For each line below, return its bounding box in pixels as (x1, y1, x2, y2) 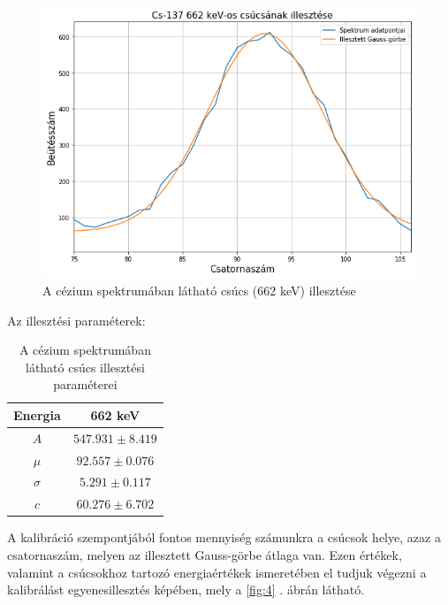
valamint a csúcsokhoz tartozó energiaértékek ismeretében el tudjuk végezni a (7, 563, 427, 581)
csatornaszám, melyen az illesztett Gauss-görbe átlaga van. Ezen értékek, (7, 545, 402, 563)
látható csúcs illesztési (25, 357, 145, 376)
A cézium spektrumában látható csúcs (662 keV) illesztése (42, 280, 356, 299)
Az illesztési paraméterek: (7, 310, 146, 329)
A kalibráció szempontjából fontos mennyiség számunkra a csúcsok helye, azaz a (7, 528, 441, 547)
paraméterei (53, 375, 118, 394)
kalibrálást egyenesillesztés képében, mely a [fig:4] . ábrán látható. (7, 580, 365, 599)
